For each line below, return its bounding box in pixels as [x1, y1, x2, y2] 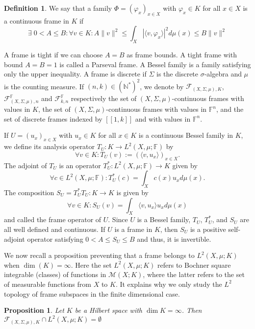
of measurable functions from [4, 278, 91, 289]
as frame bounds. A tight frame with [127, 50, 237, 60]
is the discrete [156, 69, 199, 79]
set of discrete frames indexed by [4, 113, 102, 124]
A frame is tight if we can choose [4, 50, 103, 60]
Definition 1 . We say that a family [4, 3, 112, 13]
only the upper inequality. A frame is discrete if [4, 69, 147, 79]
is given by [116, 187, 149, 197]
